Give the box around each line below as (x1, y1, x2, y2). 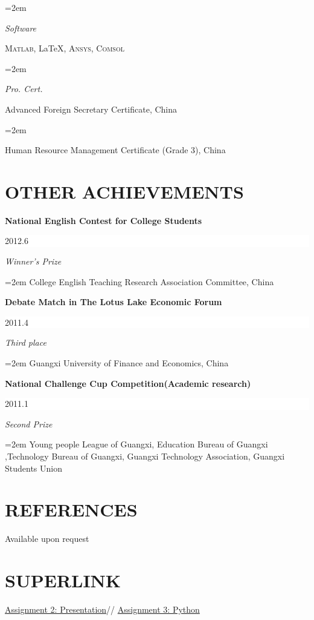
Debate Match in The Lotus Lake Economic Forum (5, 295, 222, 308)
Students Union (5, 461, 62, 474)
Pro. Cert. (5, 82, 43, 95)
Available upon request (5, 532, 89, 545)
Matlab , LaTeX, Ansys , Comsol (5, 42, 124, 54)
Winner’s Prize (5, 255, 62, 268)
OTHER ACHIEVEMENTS (5, 179, 244, 203)
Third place (5, 336, 46, 349)
